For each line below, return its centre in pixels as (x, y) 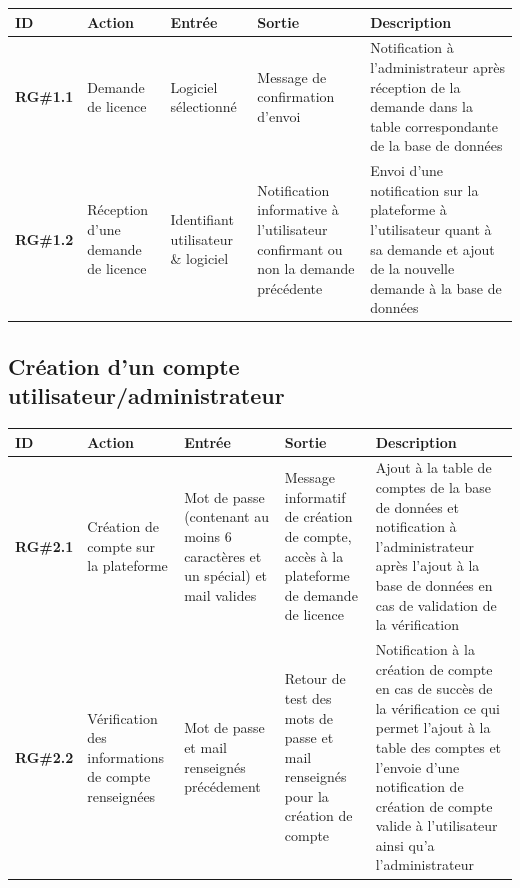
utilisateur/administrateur (146, 395)
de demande (321, 594)
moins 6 (208, 535)
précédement (222, 786)
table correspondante (434, 125)
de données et (417, 506)
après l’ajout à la (427, 565)
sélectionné (203, 106)
